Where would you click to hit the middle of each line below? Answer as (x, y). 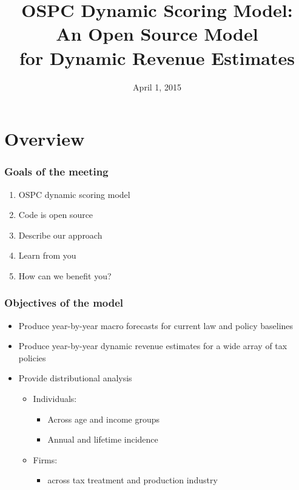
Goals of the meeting (56, 172)
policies (32, 357)
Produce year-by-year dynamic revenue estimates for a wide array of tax (153, 346)
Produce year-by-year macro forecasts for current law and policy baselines (156, 325)
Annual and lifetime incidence (103, 439)
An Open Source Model (157, 34)
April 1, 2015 (157, 87)
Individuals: (55, 399)
